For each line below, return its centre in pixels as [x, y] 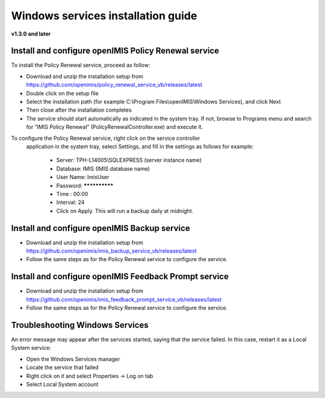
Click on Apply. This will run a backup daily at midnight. [125, 210]
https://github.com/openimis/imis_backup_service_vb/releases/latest [111, 251]
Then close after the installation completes [79, 110]
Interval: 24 [70, 203]
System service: [31, 348]
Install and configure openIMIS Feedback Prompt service [120, 276]
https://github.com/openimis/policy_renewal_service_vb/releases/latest [114, 85]
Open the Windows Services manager [73, 359]
